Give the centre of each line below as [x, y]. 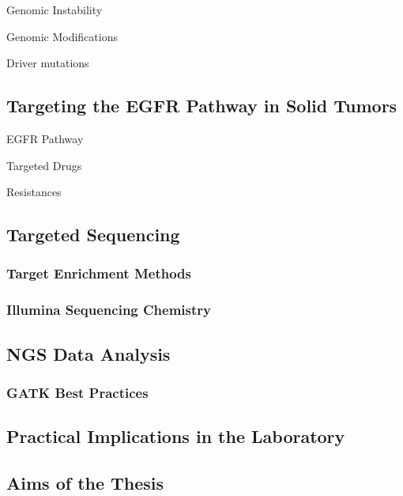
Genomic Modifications [62, 36]
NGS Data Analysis [89, 353]
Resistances [34, 192]
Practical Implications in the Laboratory [176, 436]
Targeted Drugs [44, 165]
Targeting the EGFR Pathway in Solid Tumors [202, 106]
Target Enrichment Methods [99, 273]
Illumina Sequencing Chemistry [109, 310]
